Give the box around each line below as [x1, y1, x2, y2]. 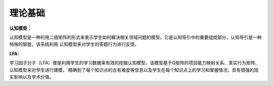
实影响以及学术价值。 [9, 73, 54, 80]
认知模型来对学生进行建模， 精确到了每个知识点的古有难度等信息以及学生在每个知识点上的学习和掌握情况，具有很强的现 [9, 67, 259, 73]
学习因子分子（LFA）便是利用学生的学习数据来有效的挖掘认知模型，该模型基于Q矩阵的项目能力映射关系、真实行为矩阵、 [9, 60, 260, 66]
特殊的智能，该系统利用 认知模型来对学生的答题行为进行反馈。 [9, 41, 139, 47]
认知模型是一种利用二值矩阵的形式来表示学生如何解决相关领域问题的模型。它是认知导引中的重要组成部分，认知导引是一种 [9, 34, 262, 40]
